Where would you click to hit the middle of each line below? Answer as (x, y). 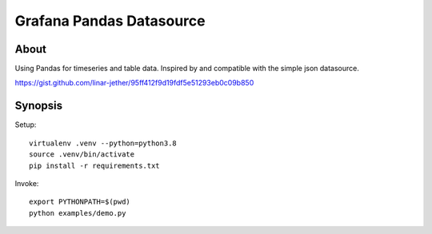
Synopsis (39, 106)
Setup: (26, 125)
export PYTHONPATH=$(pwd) (80, 202)
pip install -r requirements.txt (94, 165)
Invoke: (27, 183)
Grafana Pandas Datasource (110, 21)
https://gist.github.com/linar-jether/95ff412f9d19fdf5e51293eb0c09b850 (134, 83)
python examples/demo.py (78, 213)
